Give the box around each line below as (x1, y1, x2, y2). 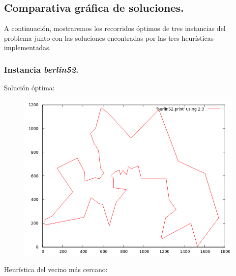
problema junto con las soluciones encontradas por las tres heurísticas (4, 32, 214, 43)
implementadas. (4, 42, 51, 53)
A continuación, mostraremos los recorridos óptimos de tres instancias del (4, 23, 226, 33)
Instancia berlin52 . (4, 63, 79, 75)
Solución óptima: (4, 83, 55, 93)
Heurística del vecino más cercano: (4, 264, 108, 275)
